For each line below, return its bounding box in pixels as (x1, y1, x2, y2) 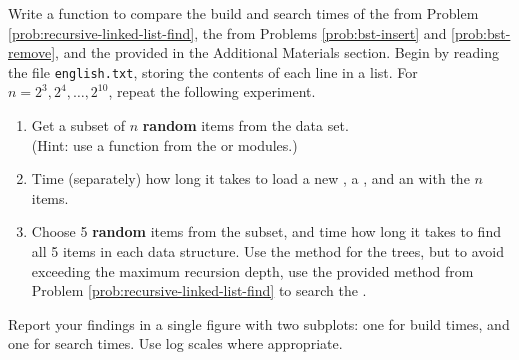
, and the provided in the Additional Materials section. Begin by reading (55, 42, 499, 63)
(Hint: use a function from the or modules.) (31, 134, 298, 155)
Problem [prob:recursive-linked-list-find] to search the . (31, 280, 367, 301)
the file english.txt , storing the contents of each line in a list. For (8, 61, 418, 82)
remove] (8, 42, 56, 63)
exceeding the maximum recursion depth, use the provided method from (31, 260, 474, 281)
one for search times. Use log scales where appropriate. (8, 333, 343, 354)
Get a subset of (31, 115, 125, 136)
